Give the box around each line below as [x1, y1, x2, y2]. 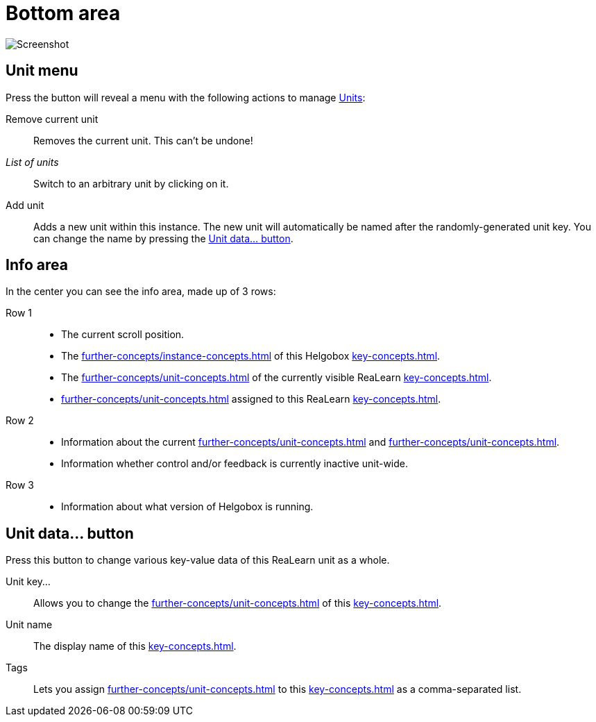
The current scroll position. [61, 328, 185, 341]
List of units [6, 156, 59, 168]
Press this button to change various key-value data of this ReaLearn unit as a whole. [6, 554, 390, 566]
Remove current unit [6, 112, 99, 125]
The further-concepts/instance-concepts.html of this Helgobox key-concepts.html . [61, 350, 441, 362]
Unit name [6, 619, 53, 631]
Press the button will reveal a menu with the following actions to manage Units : [6, 91, 366, 103]
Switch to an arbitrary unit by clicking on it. [33, 177, 229, 190]
